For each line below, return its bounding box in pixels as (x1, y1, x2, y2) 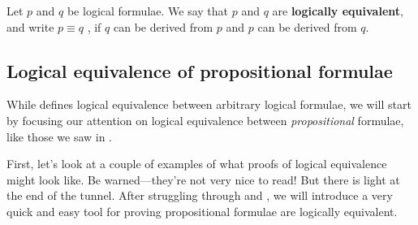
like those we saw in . (6, 128, 113, 145)
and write (6, 18, 54, 35)
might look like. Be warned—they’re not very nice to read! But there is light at (6, 171, 400, 188)
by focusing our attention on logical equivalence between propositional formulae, (6, 111, 404, 128)
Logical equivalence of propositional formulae (6, 58, 393, 83)
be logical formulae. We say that (67, 2, 229, 19)
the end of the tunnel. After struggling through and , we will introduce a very (6, 187, 393, 204)
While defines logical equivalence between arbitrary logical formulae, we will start (6, 96, 412, 113)
